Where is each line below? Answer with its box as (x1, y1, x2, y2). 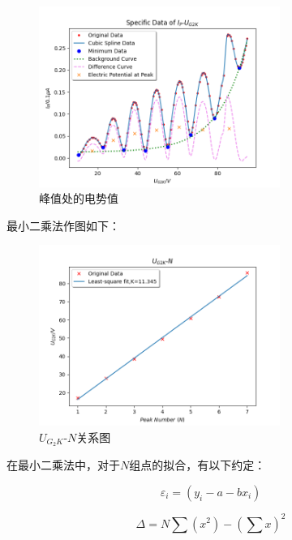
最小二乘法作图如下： (6, 216, 120, 234)
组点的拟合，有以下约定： (129, 456, 266, 474)
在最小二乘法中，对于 (6, 456, 120, 474)
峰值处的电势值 (39, 190, 118, 207)
